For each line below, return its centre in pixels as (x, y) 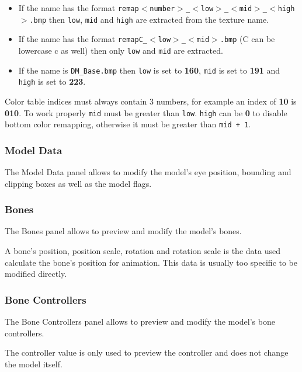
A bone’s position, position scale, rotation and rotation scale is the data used (143, 251)
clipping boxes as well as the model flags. (78, 183)
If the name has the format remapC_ (83, 39)
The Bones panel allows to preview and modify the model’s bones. (123, 231)
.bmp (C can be (247, 39)
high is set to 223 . (52, 81)
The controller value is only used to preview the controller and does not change (147, 352)
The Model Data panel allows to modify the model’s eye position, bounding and (148, 172)
